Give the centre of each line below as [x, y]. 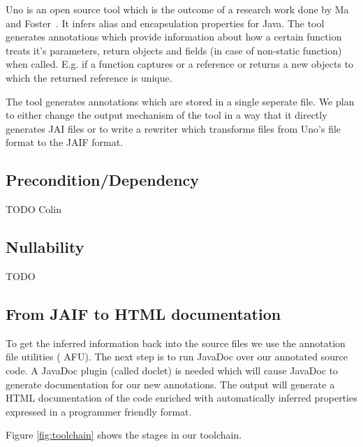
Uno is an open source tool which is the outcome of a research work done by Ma [177, 9]
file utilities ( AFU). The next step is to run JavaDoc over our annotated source [177, 357]
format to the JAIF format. [65, 142]
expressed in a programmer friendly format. [99, 411]
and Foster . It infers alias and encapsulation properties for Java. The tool [165, 23]
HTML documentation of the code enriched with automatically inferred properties [181, 398]
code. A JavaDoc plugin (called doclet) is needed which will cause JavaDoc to [172, 370]
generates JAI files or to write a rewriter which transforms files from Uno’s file [173, 128]
